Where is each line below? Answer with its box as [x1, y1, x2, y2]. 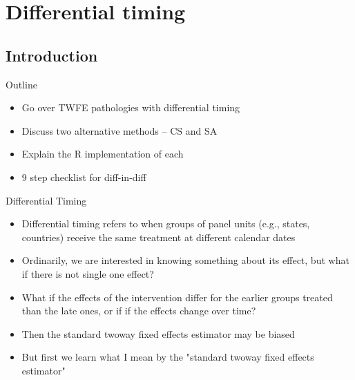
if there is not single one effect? [21, 266, 154, 281]
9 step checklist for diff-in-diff [21, 169, 146, 184]
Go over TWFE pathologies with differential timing [21, 100, 240, 115]
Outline [6, 77, 37, 91]
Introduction [6, 44, 98, 66]
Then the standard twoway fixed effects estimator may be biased [21, 326, 295, 341]
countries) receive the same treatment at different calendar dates [21, 229, 296, 244]
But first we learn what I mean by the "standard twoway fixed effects [21, 350, 314, 364]
